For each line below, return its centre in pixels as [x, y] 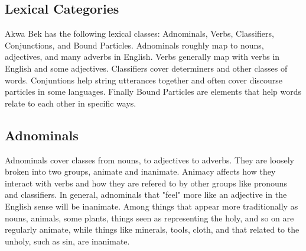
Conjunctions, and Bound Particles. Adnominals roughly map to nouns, [134, 45]
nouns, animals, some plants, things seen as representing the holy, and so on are [149, 218]
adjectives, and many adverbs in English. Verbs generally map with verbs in [142, 57]
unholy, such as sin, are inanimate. [67, 241]
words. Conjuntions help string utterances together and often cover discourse [144, 80]
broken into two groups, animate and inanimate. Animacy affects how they [140, 171]
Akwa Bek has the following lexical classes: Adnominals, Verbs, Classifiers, [139, 33]
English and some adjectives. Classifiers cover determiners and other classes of [146, 68]
